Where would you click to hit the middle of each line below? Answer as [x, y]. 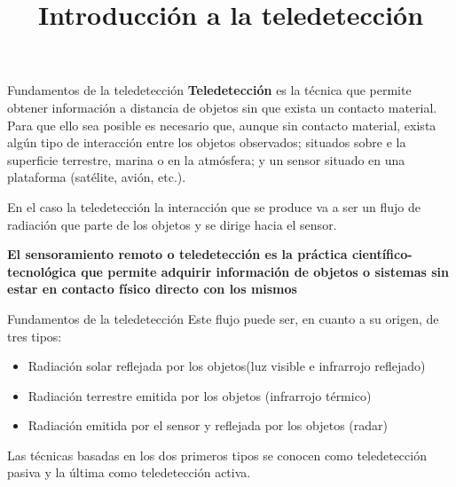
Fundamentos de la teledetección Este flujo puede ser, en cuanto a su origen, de [223, 318]
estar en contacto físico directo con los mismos [152, 289]
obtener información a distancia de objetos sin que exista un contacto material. [222, 107]
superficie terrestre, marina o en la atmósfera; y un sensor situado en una [206, 159]
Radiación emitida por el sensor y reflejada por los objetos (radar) [208, 425]
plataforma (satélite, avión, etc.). [97, 177]
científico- [382, 254]
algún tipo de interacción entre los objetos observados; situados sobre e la [207, 142]
